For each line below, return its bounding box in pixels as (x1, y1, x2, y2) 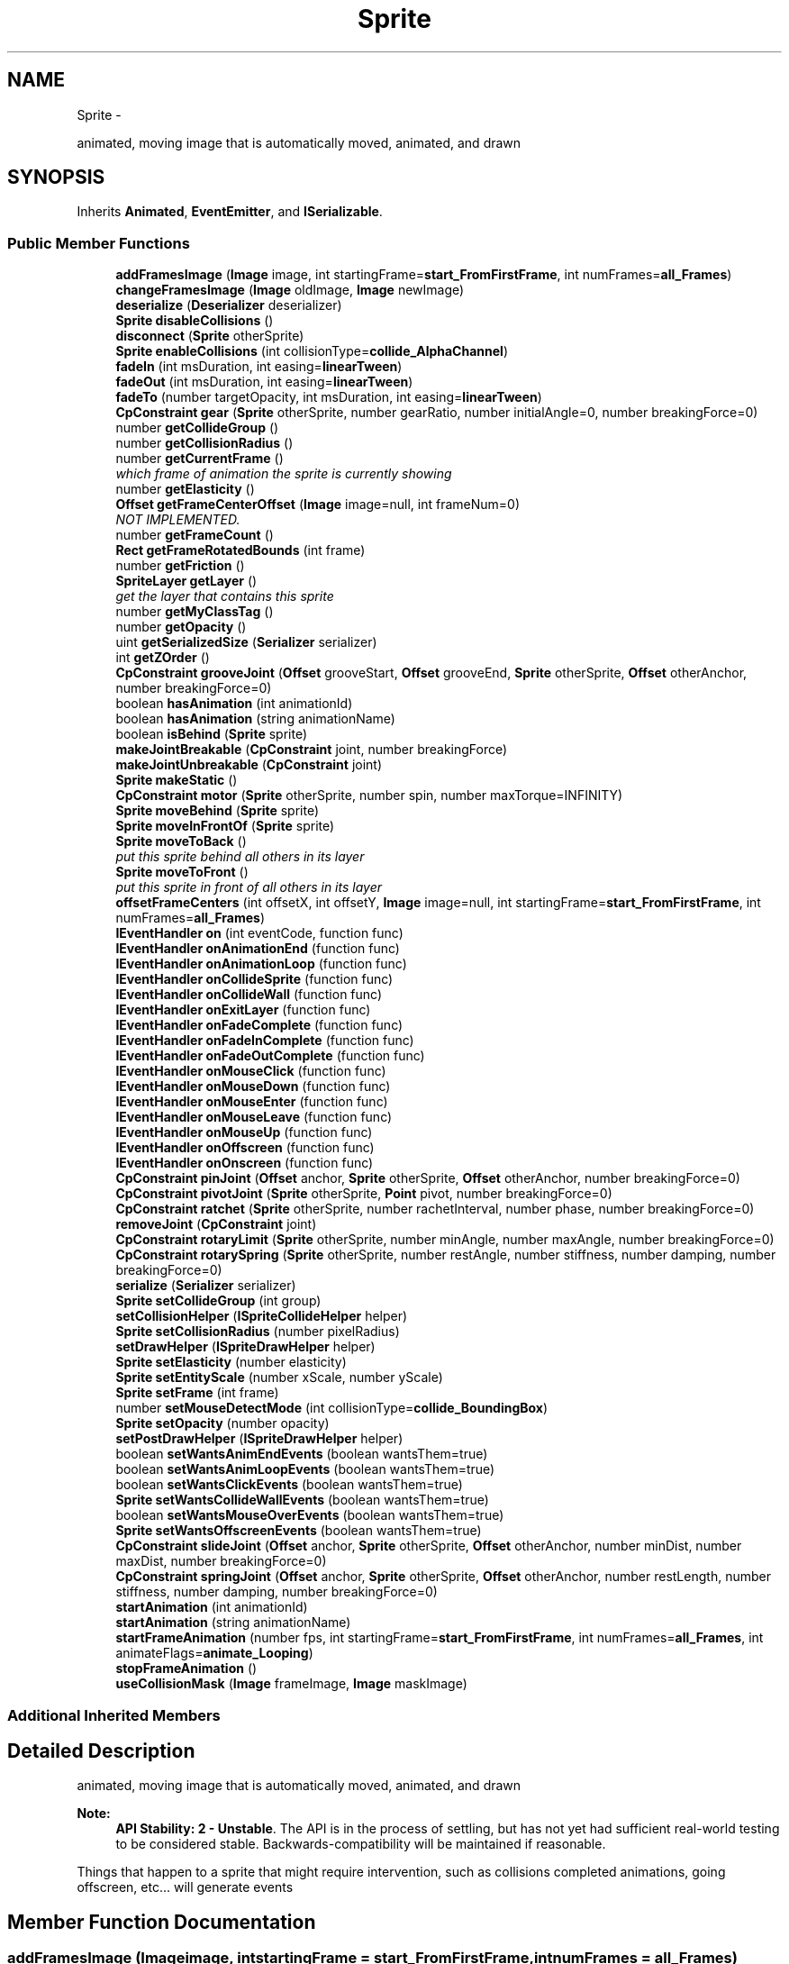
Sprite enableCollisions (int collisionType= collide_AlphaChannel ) (115, 343, 508, 359)
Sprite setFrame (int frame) (115, 1385, 279, 1401)
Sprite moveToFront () (115, 864, 249, 880)
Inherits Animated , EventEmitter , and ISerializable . (77, 204, 383, 220)
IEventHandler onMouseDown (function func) (115, 1078, 391, 1095)
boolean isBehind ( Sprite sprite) (115, 726, 308, 742)
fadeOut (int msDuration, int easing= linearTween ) (115, 374, 413, 390)
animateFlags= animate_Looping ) (115, 1645, 313, 1661)
